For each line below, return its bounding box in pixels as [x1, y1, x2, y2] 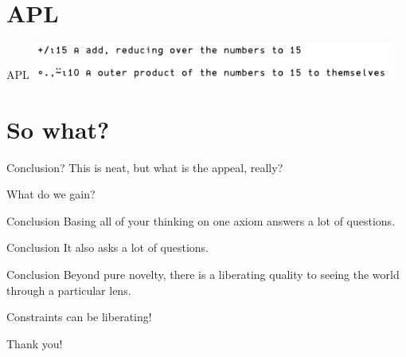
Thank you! [6, 335, 63, 351]
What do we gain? [6, 186, 96, 202]
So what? [6, 112, 110, 145]
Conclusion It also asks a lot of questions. [6, 239, 209, 256]
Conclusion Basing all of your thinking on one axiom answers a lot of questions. [6, 212, 396, 229]
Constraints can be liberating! [6, 308, 152, 325]
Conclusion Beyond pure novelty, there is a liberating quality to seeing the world [6, 266, 400, 283]
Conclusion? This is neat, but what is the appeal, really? [6, 159, 283, 175]
